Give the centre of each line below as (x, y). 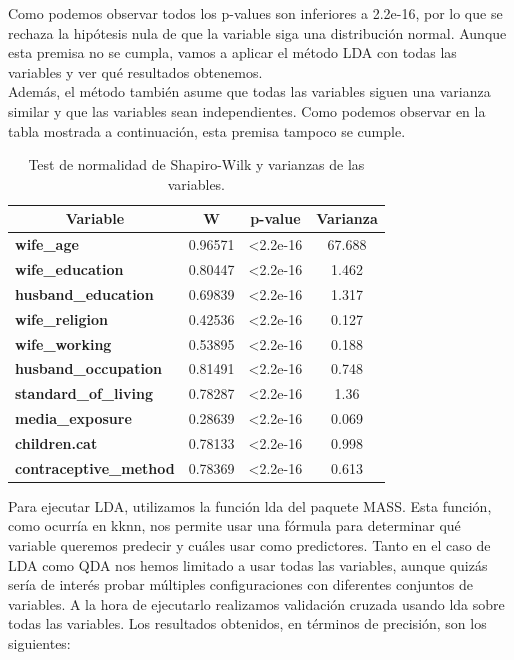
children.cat (56, 442)
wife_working (63, 343)
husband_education (84, 293)
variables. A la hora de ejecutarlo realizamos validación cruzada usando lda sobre (256, 603)
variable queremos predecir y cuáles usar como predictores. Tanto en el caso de (249, 545)
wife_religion (62, 318)
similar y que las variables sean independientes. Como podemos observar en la (247, 110)
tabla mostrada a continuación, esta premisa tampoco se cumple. (207, 130)
